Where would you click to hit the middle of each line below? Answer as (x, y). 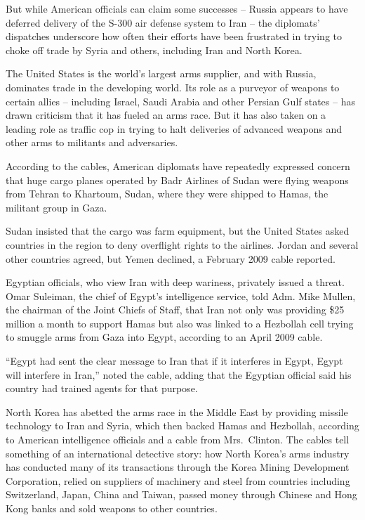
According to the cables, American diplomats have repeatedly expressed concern (178, 165)
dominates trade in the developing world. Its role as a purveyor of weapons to (173, 87)
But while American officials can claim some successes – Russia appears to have (177, 8)
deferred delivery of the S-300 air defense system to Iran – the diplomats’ (163, 22)
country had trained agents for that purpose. (102, 388)
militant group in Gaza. (57, 207)
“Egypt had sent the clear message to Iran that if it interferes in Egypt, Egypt (174, 361)
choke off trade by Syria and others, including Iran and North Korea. (154, 50)
